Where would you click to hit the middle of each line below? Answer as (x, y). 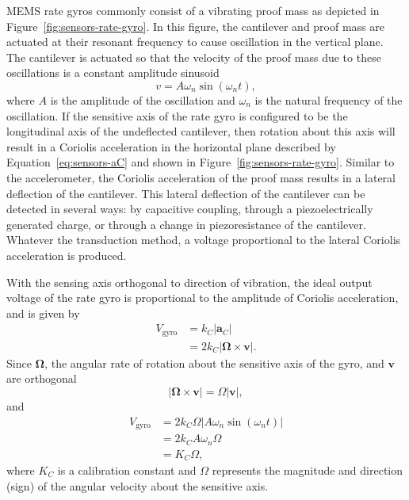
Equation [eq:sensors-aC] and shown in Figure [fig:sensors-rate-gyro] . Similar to (201, 162)
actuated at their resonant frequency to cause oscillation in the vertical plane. (195, 42)
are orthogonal (42, 378)
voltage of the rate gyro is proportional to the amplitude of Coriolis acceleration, (203, 298)
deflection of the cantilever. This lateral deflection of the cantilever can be (186, 193)
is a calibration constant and (127, 470)
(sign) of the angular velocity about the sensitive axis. (138, 485)
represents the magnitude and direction (308, 470)
